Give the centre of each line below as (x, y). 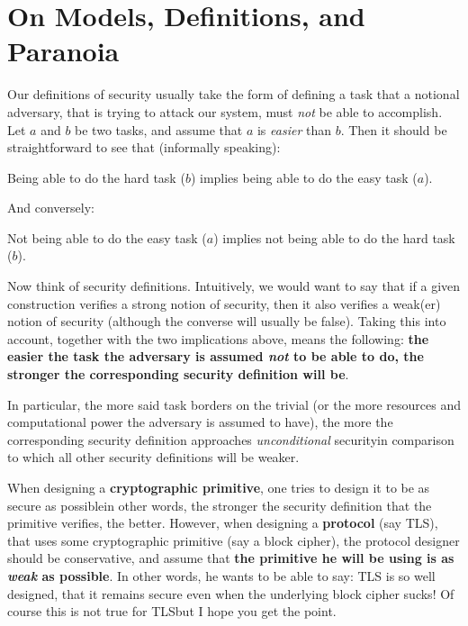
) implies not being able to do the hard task (334, 237)
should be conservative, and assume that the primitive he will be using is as (231, 558)
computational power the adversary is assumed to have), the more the (200, 422)
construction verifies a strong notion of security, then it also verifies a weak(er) (224, 303)
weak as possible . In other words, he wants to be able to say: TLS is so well (221, 575)
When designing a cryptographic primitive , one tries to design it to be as (219, 487)
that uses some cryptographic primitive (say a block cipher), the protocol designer (234, 540)
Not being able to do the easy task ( (107, 237)
